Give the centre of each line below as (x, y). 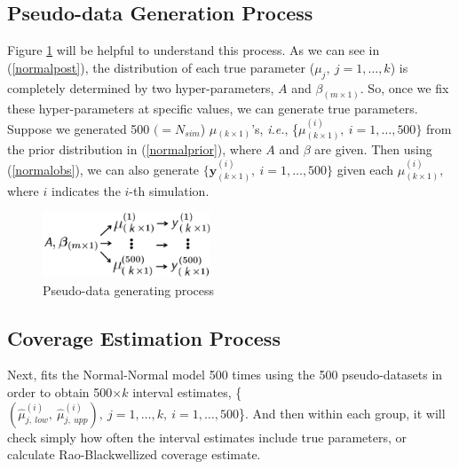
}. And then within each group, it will (342, 413)
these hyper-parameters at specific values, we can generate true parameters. (213, 109)
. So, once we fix (404, 87)
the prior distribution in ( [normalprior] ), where (135, 149)
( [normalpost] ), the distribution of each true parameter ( (161, 67)
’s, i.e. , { (275, 128)
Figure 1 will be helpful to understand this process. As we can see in (194, 50)
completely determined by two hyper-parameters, (141, 87)
